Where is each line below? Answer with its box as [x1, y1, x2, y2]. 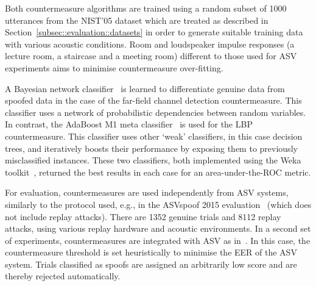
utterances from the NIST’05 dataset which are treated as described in [5, 13, 269, 26]
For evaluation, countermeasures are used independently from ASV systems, [5, 186, 289, 199]
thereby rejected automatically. [5, 270, 121, 282]
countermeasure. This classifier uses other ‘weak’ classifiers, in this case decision [5, 129, 303, 142]
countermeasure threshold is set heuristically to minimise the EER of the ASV [5, 246, 297, 259]
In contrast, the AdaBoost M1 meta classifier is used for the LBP [5, 118, 253, 130]
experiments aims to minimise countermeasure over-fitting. [5, 61, 223, 74]
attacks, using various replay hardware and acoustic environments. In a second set [5, 222, 311, 235]
